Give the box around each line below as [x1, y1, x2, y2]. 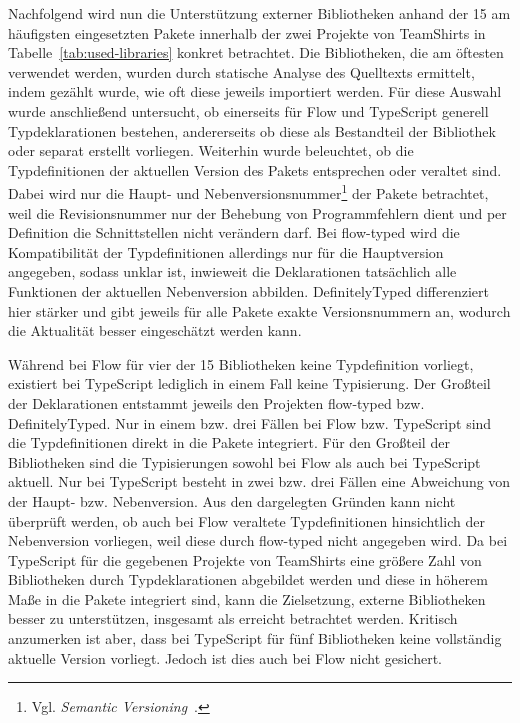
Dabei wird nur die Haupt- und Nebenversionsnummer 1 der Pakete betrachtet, [8, 180, 489, 203]
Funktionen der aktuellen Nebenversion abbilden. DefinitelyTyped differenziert [8, 280, 489, 301]
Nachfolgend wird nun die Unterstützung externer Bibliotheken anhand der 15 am [8, 3, 511, 23]
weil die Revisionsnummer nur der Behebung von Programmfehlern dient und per [8, 202, 507, 223]
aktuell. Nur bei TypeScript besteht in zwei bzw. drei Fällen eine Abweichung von [8, 471, 511, 492]
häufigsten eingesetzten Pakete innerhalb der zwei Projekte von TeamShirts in [8, 22, 486, 43]
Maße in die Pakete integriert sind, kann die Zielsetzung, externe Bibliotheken [8, 588, 486, 609]
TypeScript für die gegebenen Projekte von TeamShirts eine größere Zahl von [8, 549, 482, 570]
